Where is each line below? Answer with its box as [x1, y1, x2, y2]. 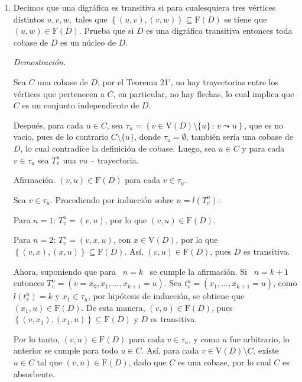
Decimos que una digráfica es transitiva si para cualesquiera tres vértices [13, 1, 276, 13]
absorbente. [13, 367, 55, 380]
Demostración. [13, 56, 66, 68]
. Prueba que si [79, 24, 134, 37]
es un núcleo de [60, 36, 116, 48]
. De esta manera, [81, 301, 145, 313]
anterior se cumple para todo [13, 344, 118, 357]
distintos [13, 12, 44, 25]
